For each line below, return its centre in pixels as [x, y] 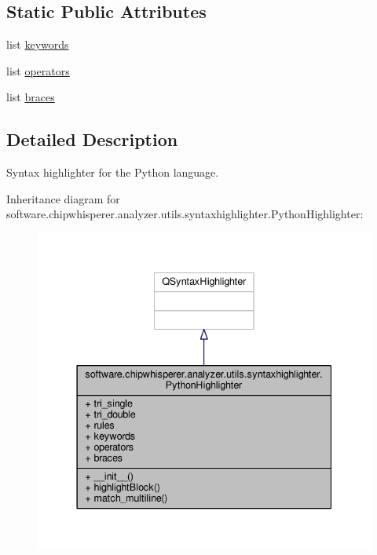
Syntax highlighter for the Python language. [113, 172]
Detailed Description [92, 139]
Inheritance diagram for [63, 198]
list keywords [38, 44]
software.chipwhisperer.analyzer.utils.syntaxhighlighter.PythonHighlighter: [185, 214]
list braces [31, 97]
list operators [38, 70]
